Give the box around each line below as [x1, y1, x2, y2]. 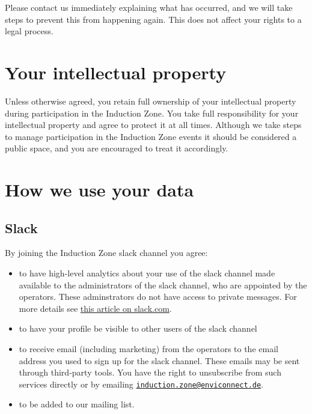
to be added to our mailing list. [19, 398, 135, 410]
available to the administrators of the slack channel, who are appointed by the [19, 278, 307, 291]
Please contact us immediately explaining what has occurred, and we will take [5, 1, 293, 13]
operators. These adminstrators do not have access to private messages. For [19, 290, 297, 303]
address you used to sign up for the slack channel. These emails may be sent [19, 354, 300, 367]
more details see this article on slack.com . [19, 302, 172, 314]
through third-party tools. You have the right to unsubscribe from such [19, 366, 281, 379]
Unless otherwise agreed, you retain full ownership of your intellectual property [5, 94, 296, 107]
